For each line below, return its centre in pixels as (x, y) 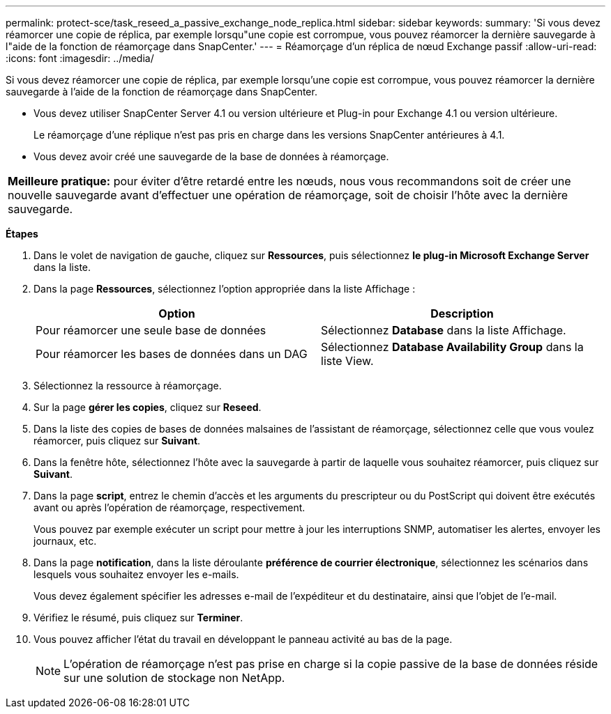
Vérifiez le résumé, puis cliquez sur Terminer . (138, 618)
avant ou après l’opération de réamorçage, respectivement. (169, 507)
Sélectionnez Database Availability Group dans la (452, 347)
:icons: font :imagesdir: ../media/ (80, 58)
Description (462, 313)
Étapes (22, 234)
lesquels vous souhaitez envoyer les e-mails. (136, 574)
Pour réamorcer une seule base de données (151, 330)
